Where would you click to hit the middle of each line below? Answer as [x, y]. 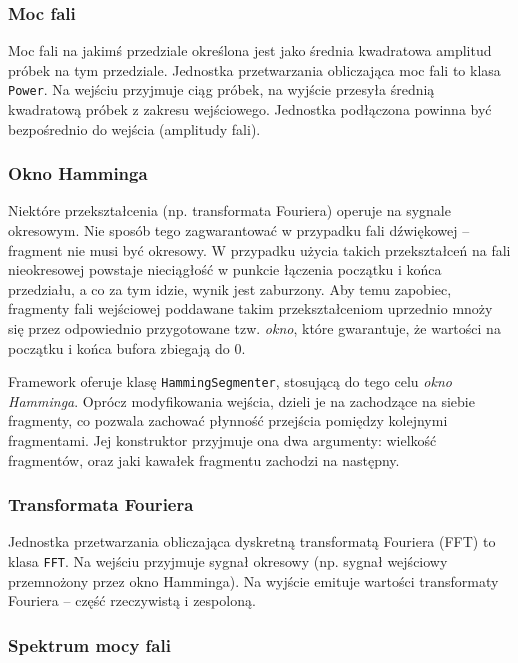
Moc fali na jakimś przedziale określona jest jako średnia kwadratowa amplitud [250, 50]
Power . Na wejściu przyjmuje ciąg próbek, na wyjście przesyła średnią [221, 89]
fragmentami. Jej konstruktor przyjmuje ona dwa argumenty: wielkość [222, 440]
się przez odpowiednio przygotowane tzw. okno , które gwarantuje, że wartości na [254, 328]
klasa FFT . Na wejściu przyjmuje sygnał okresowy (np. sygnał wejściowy [228, 561]
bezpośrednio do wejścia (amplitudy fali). [134, 128]
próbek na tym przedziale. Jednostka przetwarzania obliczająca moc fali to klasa [254, 69]
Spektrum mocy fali [89, 644]
